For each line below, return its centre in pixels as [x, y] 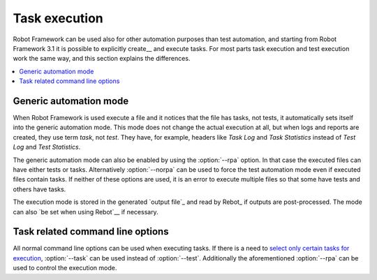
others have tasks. [39, 189]
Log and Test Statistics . [47, 147]
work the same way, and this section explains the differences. [102, 59]
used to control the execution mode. [65, 268]
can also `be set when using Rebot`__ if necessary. [86, 212]
